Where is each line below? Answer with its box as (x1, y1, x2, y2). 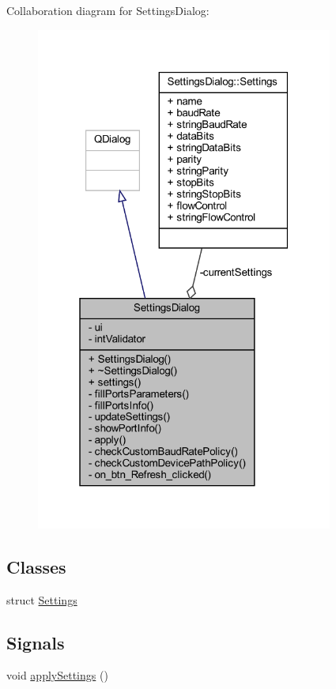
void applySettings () (6, 667, 108, 683)
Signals (6, 630, 65, 654)
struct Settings (6, 591, 77, 608)
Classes (6, 554, 66, 578)
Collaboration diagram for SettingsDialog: (6, 2, 210, 18)
